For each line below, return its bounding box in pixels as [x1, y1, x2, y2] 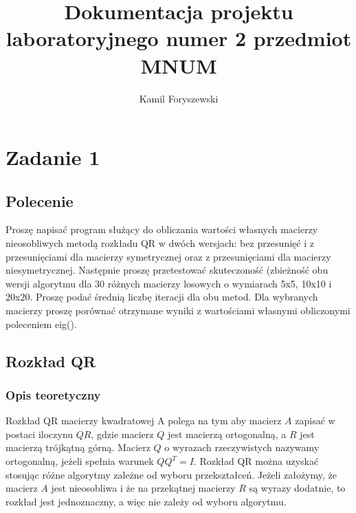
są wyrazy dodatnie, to [249, 481, 346, 495]
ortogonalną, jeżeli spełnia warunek [5, 454, 154, 468]
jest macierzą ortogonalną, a [167, 426, 287, 441]
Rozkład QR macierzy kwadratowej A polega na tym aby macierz [5, 413, 282, 428]
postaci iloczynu [5, 426, 74, 441]
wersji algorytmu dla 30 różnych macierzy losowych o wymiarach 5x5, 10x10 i [5, 276, 332, 290]
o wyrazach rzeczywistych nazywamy [164, 440, 320, 455]
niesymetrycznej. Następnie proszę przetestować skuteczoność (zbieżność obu [5, 263, 329, 277]
